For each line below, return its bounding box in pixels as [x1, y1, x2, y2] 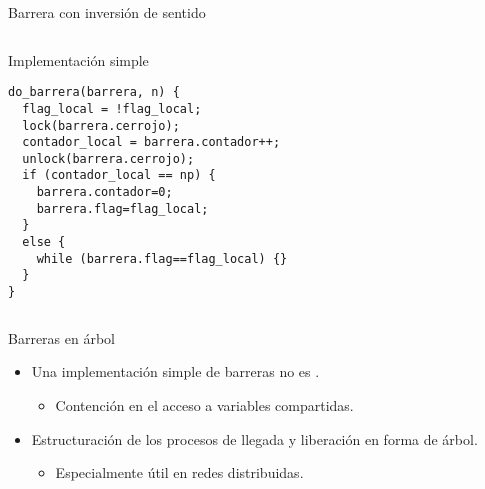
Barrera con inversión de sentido [8, 2, 206, 22]
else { [22, 235, 66, 250]
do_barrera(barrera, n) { [8, 85, 180, 100]
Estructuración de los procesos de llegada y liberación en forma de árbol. [31, 428, 478, 449]
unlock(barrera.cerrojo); [22, 151, 195, 166]
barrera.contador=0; [36, 185, 173, 200]
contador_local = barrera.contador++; [22, 135, 281, 150]
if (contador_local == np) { [22, 168, 216, 183]
